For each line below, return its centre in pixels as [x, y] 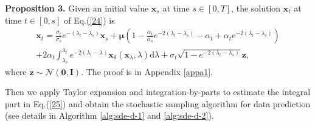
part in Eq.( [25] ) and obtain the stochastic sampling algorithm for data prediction [158, 103]
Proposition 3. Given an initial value [77, 8]
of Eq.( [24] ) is [89, 20]
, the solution [256, 8]
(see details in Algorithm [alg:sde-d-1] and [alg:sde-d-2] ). [109, 115]
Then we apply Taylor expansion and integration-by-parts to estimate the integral [158, 92]
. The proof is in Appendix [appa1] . [147, 71]
